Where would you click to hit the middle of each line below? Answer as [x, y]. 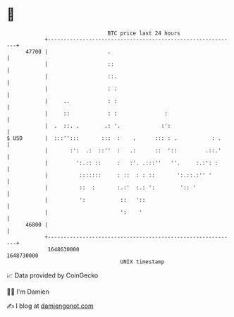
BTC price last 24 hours [144, 33]
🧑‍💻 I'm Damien [28, 292]
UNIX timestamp [142, 262]
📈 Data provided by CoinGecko [53, 275]
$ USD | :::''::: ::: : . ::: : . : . [114, 138]
